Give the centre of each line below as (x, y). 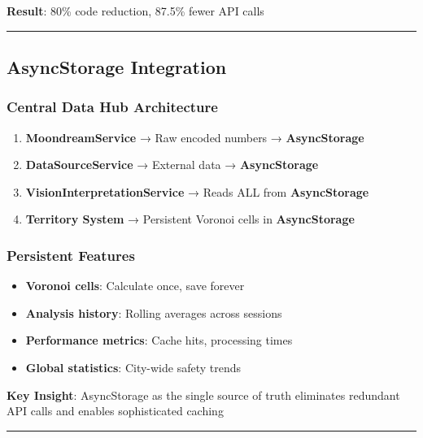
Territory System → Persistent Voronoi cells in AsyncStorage (190, 219)
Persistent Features (71, 255)
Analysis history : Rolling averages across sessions (154, 312)
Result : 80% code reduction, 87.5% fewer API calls (135, 11)
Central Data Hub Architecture (112, 107)
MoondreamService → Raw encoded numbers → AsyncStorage (195, 137)
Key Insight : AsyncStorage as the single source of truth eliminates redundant (203, 395)
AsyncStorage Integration (117, 66)
